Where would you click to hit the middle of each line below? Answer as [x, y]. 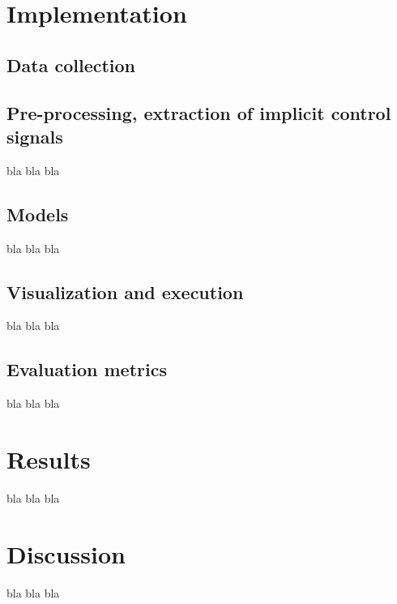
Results [49, 458]
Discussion [66, 553]
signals [35, 136]
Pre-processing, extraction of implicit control [199, 112]
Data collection [71, 64]
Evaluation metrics [87, 369]
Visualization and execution [125, 291]
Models [38, 214]
